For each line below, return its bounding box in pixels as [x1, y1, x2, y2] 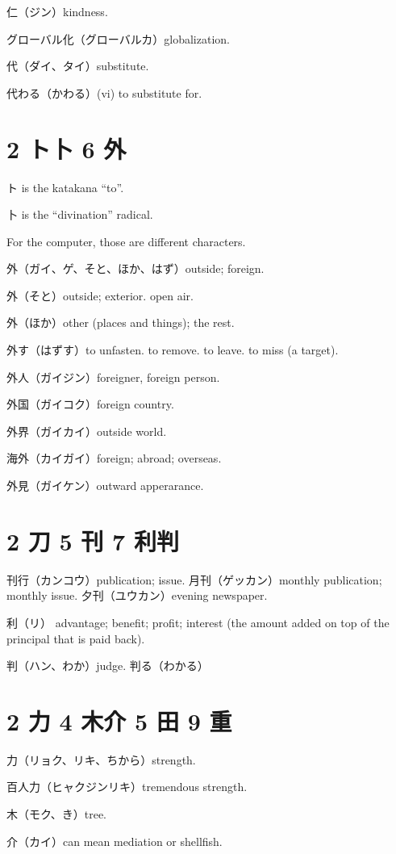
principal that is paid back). [6, 630, 145, 647]
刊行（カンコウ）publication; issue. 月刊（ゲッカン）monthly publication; [6, 571, 382, 588]
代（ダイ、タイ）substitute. [6, 57, 149, 74]
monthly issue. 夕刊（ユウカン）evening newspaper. [6, 587, 268, 604]
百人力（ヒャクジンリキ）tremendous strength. [6, 778, 248, 795]
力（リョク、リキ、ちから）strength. [6, 751, 196, 768]
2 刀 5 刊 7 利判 [6, 524, 179, 557]
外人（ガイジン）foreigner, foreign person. [6, 368, 220, 385]
